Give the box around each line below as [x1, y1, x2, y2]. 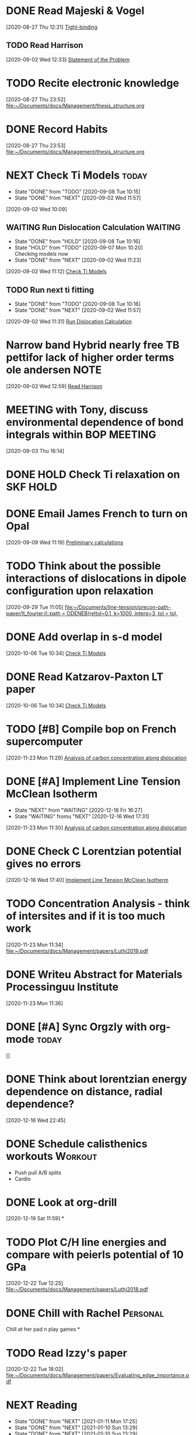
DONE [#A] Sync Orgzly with [6, 1020, 147, 1034]
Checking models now [14, 250, 69, 258]
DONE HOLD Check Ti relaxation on [6, 468, 180, 481]
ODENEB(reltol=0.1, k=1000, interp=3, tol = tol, [66, 610, 178, 617]
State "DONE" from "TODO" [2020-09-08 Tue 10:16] [14, 300, 141, 308]
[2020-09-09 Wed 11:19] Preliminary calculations [6, 539, 124, 546]
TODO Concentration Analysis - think [6, 897, 190, 910]
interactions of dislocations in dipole [6, 572, 187, 585]
